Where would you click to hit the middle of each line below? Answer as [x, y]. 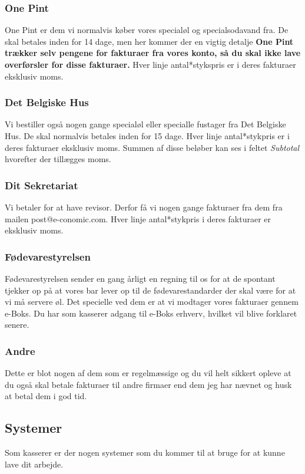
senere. [17, 325]
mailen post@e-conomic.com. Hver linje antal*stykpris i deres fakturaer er [138, 218]
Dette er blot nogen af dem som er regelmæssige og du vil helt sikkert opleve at [148, 373]
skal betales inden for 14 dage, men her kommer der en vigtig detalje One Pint [149, 41]
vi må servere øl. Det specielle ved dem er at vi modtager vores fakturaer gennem [152, 302]
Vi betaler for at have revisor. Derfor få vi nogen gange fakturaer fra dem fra [144, 207]
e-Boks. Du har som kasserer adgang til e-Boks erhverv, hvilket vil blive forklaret [151, 313]
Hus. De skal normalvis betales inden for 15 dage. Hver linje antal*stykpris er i [147, 136]
